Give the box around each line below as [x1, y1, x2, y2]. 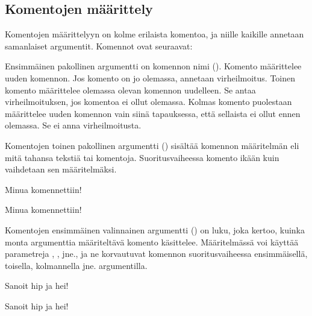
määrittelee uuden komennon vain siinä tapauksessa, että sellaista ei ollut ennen [5, 107, 301, 119]
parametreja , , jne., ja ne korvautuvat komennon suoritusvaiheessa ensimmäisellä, [5, 247, 308, 260]
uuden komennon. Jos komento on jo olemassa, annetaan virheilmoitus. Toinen [5, 71, 296, 84]
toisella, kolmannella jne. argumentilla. [5, 259, 148, 271]
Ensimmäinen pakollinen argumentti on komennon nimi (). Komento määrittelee [5, 60, 302, 72]
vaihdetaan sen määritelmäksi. [5, 163, 117, 175]
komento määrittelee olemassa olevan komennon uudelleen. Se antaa [5, 83, 256, 96]
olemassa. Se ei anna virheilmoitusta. [5, 119, 142, 131]
